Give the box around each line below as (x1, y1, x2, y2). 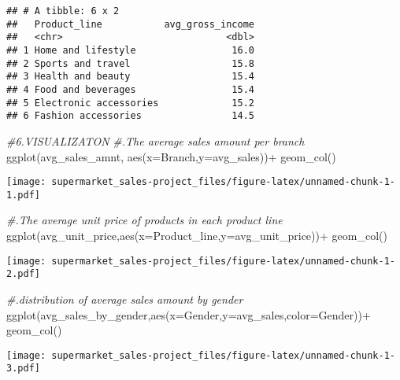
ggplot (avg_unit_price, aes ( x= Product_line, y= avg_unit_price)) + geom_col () (6, 227, 387, 243)
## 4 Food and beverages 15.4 (6, 83, 254, 95)
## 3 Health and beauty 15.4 (6, 71, 254, 83)
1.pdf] (6, 189, 40, 201)
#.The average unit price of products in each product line (6, 212, 283, 228)
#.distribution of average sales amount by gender (6, 290, 243, 307)
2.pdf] (6, 268, 40, 280)
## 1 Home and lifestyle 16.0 (6, 44, 254, 56)
